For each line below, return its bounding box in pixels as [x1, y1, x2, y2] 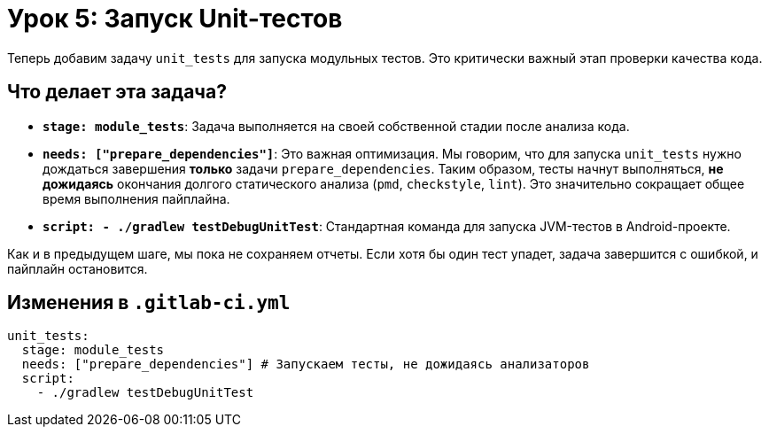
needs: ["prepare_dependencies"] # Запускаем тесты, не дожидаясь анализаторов [21, 357, 590, 372]
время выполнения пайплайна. [43, 190, 230, 206]
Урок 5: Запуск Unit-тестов [7, 4, 343, 34]
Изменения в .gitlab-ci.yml [7, 291, 291, 314]
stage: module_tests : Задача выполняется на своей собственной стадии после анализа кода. [43, 118, 630, 134]
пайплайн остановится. [7, 260, 148, 276]
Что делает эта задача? [7, 81, 227, 104]
